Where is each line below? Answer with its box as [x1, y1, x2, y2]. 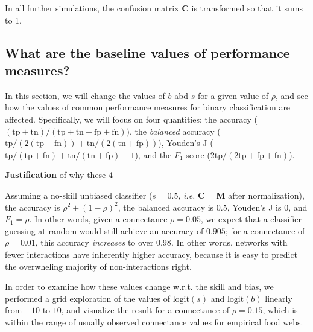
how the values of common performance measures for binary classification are [5, 101, 291, 113]
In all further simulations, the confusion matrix [5, 2, 179, 14]
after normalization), [228, 188, 305, 201]
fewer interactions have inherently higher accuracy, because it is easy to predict [5, 247, 298, 260]
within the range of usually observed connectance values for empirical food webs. [5, 315, 303, 328]
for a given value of [198, 89, 269, 101]
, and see [276, 89, 308, 101]
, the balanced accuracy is [118, 200, 214, 213]
